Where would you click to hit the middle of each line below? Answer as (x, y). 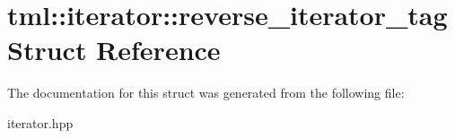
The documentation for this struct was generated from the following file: (206, 93)
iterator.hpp (40, 122)
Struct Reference (114, 50)
